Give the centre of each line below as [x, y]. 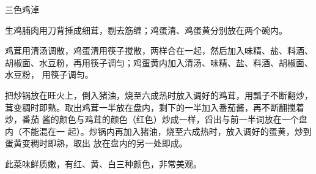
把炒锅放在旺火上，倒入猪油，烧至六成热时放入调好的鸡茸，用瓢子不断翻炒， [159, 95]
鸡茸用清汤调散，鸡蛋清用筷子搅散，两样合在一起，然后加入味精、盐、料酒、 [159, 51]
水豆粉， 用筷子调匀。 [49, 74]
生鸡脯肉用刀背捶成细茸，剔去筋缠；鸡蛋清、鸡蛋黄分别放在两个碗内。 [146, 30]
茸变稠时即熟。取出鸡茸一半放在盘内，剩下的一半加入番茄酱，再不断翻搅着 [155, 107]
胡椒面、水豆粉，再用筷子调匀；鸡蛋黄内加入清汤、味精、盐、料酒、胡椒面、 [159, 62]
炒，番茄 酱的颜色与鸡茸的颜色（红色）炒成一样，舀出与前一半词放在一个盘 [156, 119]
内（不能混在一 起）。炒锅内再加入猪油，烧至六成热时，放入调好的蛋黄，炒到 [158, 131]
